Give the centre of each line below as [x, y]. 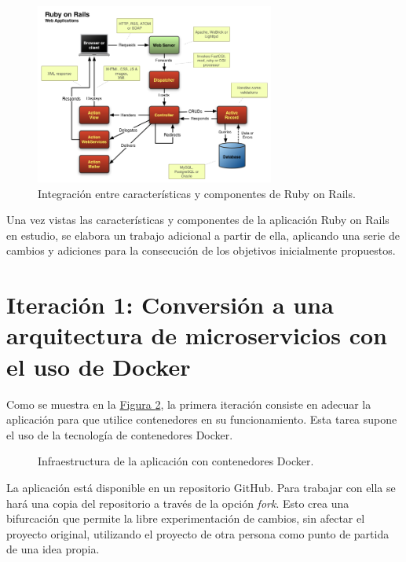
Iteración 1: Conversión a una [170, 305]
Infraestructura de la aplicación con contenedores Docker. [176, 461]
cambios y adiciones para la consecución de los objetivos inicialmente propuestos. [201, 250]
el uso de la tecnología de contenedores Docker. [120, 434]
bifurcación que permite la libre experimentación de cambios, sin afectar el [186, 518]
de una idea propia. [53, 549]
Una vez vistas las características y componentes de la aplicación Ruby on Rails [198, 220]
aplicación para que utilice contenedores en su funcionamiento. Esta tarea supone [202, 419]
